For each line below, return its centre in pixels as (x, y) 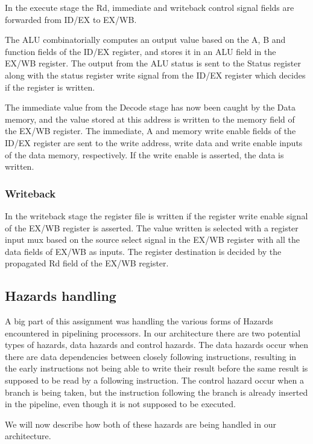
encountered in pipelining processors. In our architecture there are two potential (153, 333)
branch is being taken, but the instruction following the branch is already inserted (156, 392)
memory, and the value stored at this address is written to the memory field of (150, 119)
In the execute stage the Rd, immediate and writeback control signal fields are (150, 7)
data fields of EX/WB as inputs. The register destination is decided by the (143, 251)
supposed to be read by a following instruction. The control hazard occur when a (154, 380)
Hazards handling (61, 296)
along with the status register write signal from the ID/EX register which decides (155, 75)
